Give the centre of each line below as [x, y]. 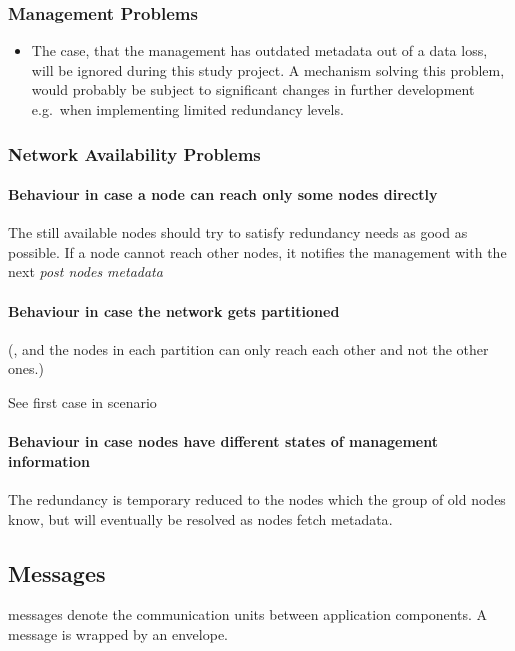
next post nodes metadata [85, 271]
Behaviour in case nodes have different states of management [223, 441]
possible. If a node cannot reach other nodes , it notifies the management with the [257, 251]
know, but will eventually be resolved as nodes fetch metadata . [200, 518]
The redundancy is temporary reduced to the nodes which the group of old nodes [257, 498]
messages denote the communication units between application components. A [248, 614]
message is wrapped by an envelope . [118, 633]
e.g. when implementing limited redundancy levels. [187, 109]
